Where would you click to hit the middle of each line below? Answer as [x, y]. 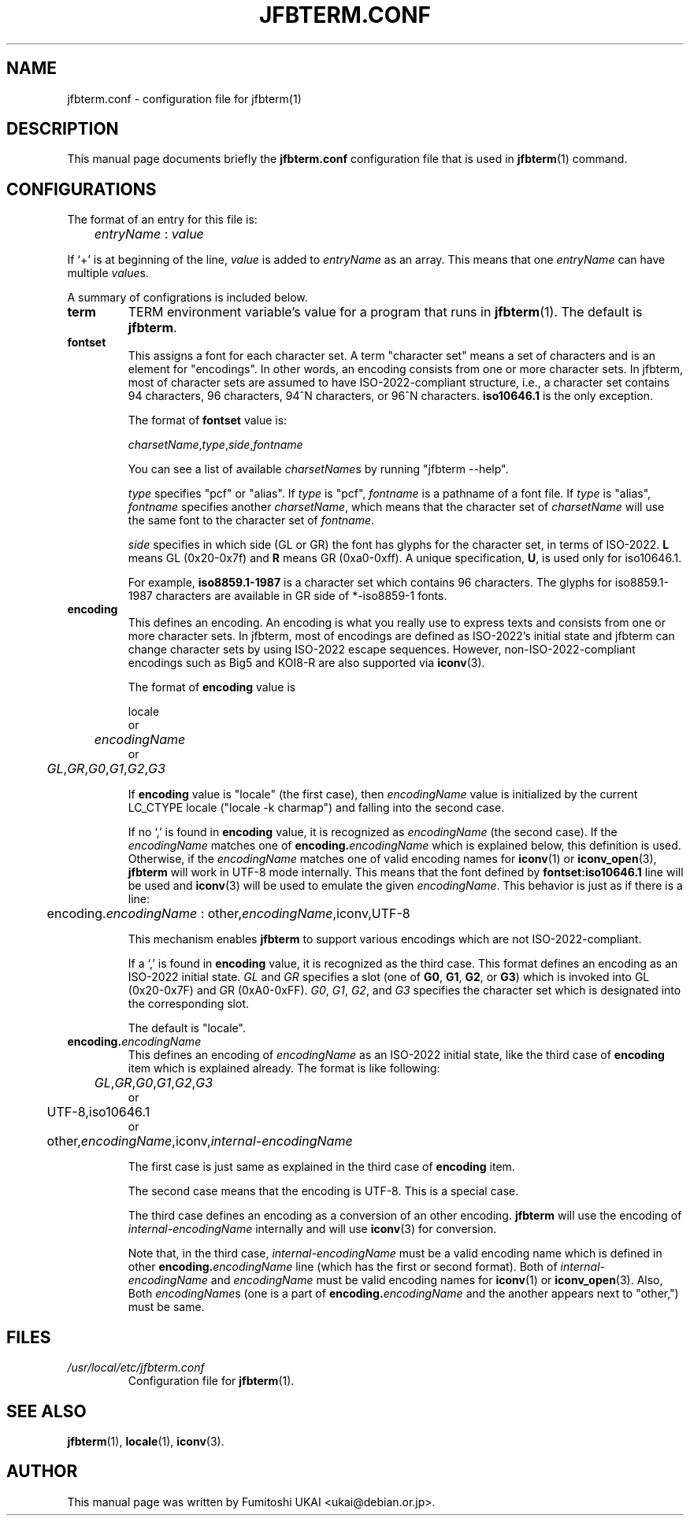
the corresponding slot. [189, 1004]
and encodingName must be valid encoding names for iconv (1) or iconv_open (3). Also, [437, 1280]
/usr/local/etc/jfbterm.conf [136, 1368]
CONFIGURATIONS [82, 189]
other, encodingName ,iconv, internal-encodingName [200, 1141]
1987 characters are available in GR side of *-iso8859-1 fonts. [287, 596]
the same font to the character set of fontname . [251, 520]
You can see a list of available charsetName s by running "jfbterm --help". [318, 469]
